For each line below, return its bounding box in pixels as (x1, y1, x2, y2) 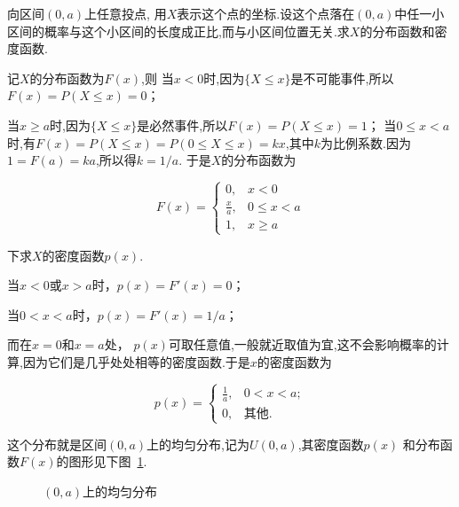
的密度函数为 (257, 353, 332, 371)
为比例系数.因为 (321, 133, 411, 152)
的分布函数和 (360, 21, 435, 40)
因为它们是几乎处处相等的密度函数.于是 (22, 353, 250, 371)
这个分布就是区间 (7, 434, 107, 453)
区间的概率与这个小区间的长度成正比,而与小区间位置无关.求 (7, 21, 350, 40)
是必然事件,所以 (137, 115, 228, 134)
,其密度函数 (297, 434, 364, 453)
